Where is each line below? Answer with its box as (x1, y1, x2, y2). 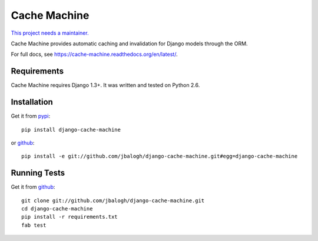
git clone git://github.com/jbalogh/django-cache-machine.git (21, 197, 205, 204)
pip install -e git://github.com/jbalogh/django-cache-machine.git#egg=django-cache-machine (21, 153, 298, 160)
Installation (11, 97, 53, 107)
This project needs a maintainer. (11, 29, 89, 36)
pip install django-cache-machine (21, 126, 121, 133)
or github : (11, 139, 35, 146)
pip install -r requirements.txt (21, 213, 118, 220)
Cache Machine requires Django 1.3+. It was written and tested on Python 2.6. (11, 82, 200, 89)
